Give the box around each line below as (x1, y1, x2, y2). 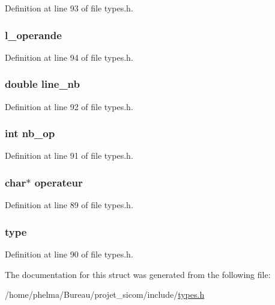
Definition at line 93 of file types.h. (5, 2, 133, 14)
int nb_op (5, 126, 55, 141)
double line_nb (5, 76, 80, 91)
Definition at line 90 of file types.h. (5, 248, 133, 260)
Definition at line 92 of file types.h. (5, 100, 133, 112)
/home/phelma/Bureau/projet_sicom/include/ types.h (5, 288, 205, 301)
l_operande (5, 27, 62, 42)
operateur (34, 174, 83, 189)
